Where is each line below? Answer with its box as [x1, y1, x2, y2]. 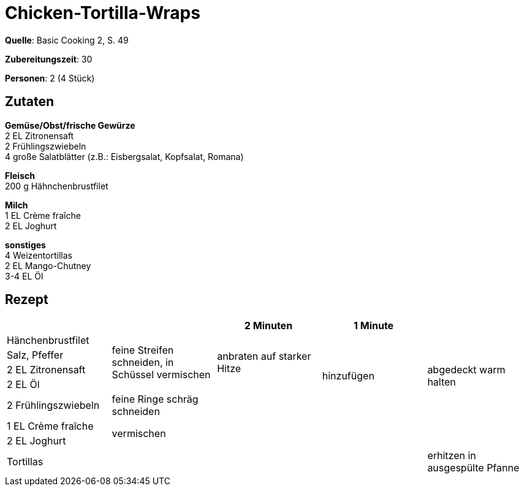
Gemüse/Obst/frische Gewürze [5, 120, 135, 131]
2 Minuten [244, 319, 293, 332]
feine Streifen [112, 344, 174, 357]
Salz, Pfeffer [7, 349, 64, 362]
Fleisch [5, 170, 35, 181]
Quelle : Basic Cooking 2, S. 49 [5, 34, 129, 45]
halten [427, 376, 456, 389]
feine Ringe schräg [112, 393, 199, 406]
